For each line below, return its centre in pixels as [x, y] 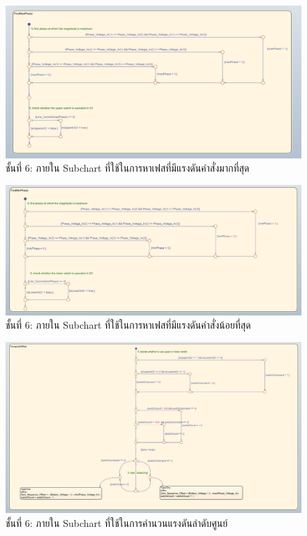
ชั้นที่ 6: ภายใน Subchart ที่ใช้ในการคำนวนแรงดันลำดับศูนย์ [117, 522]
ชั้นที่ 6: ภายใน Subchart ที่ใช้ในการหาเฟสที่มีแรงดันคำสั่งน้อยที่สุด [128, 325]
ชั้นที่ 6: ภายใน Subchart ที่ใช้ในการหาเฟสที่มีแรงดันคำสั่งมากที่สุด [128, 168]
